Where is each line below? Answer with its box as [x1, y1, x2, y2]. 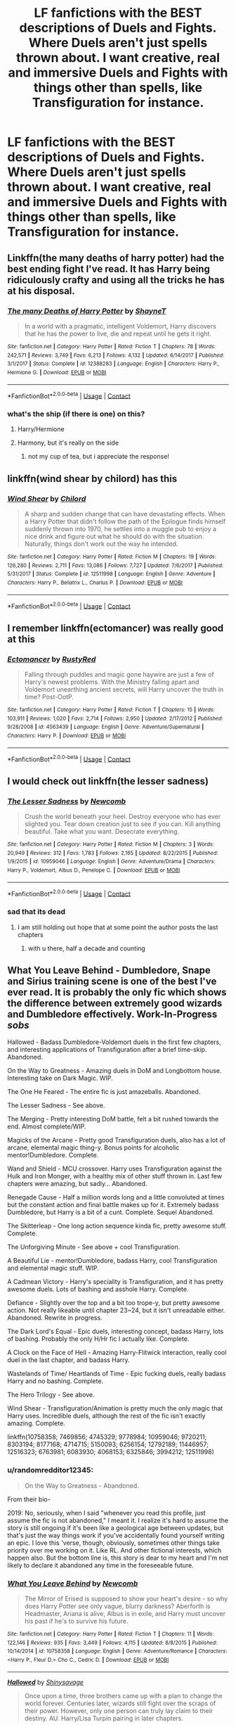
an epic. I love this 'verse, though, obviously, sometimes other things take [7, 1539, 220, 1547]
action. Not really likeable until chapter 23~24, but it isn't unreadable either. [7, 1306, 225, 1315]
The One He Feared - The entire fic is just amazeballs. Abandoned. [7, 1088, 201, 1096]
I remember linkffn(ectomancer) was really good [7, 622, 224, 634]
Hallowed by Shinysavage [7, 1678, 84, 1686]
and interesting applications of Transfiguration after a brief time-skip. [7, 1045, 207, 1054]
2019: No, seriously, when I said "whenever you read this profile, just [7, 1508, 206, 1517]
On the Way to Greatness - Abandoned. [24, 1481, 139, 1489]
